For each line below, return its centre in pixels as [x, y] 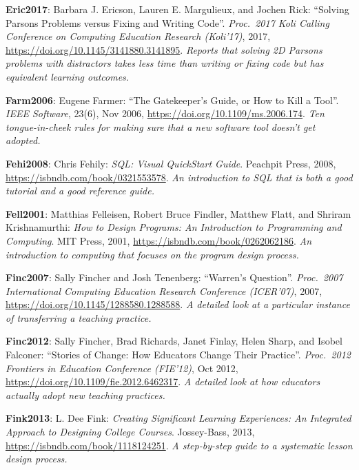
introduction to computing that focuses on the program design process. [152, 254]
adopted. [23, 140]
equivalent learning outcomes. [68, 76]
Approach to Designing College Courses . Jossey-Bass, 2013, [130, 432]
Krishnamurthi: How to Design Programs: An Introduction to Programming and [174, 227]
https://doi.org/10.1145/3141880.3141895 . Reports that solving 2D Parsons [164, 49]
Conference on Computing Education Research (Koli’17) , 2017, [138, 36]
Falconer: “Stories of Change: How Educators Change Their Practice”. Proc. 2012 [178, 355]
